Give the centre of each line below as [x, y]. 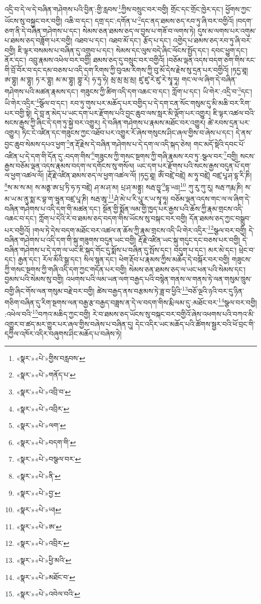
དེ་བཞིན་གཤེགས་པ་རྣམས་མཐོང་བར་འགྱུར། [154, 123]
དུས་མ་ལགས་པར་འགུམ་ [227, 30]
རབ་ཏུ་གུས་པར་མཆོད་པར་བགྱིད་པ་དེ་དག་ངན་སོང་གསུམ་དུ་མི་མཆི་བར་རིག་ [160, 103]
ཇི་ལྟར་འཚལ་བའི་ [234, 113]
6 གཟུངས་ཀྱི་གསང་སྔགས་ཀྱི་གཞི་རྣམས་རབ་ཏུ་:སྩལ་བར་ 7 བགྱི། [165, 155]
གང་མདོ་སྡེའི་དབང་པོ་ [219, 144]
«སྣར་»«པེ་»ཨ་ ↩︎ [39, 526]
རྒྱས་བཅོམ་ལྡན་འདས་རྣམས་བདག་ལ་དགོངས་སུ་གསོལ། [70, 165]
